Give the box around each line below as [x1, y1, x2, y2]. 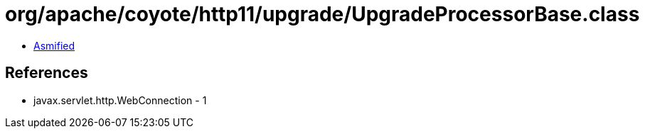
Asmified [33, 39, 75, 52]
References [5, 64, 88, 82]
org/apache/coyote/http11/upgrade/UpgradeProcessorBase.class [5, 2, 640, 26]
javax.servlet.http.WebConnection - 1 [33, 94, 207, 106]
